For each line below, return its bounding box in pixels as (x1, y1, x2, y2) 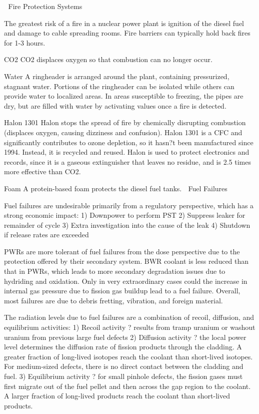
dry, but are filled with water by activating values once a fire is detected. (4, 100, 226, 111)
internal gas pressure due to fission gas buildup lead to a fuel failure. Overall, (4, 285, 240, 296)
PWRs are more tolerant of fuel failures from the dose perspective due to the (4, 246, 240, 256)
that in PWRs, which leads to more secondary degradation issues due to (4, 266, 225, 276)
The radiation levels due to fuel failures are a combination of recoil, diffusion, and (4, 312, 254, 322)
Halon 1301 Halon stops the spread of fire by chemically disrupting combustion (4, 117, 246, 128)
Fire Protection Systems (8, 1, 82, 11)
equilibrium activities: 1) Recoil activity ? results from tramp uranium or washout (4, 322, 255, 332)
